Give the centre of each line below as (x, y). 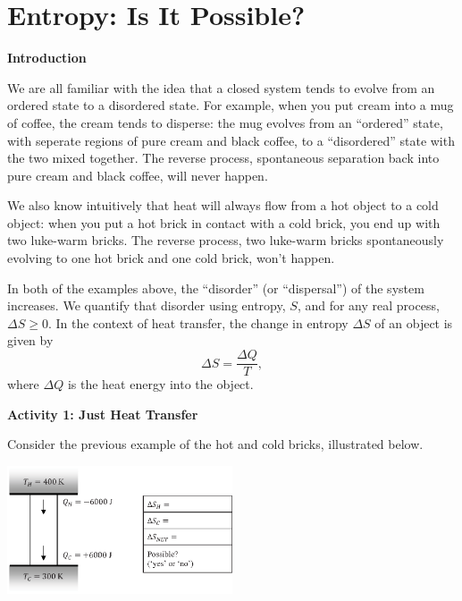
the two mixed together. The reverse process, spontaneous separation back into (223, 158)
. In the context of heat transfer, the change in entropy (198, 322)
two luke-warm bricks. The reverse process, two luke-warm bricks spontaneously (226, 240)
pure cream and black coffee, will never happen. (138, 175)
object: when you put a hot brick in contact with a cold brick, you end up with (224, 222)
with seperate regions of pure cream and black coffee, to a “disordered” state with (231, 140)
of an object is (414, 322)
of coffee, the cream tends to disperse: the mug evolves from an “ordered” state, (225, 122)
